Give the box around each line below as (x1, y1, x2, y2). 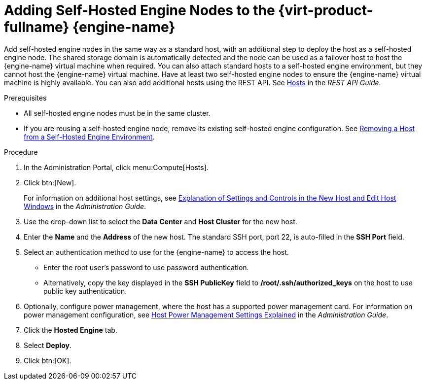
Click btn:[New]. (24, 178, 76, 187)
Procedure (4, 147, 38, 156)
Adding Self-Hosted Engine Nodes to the (4, 2, 275, 19)
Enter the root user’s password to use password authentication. (43, 263, 249, 272)
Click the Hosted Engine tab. (24, 325, 117, 334)
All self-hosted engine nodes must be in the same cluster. (24, 108, 211, 117)
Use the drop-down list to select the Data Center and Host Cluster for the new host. (24, 217, 297, 226)
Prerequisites (4, 93, 47, 102)
